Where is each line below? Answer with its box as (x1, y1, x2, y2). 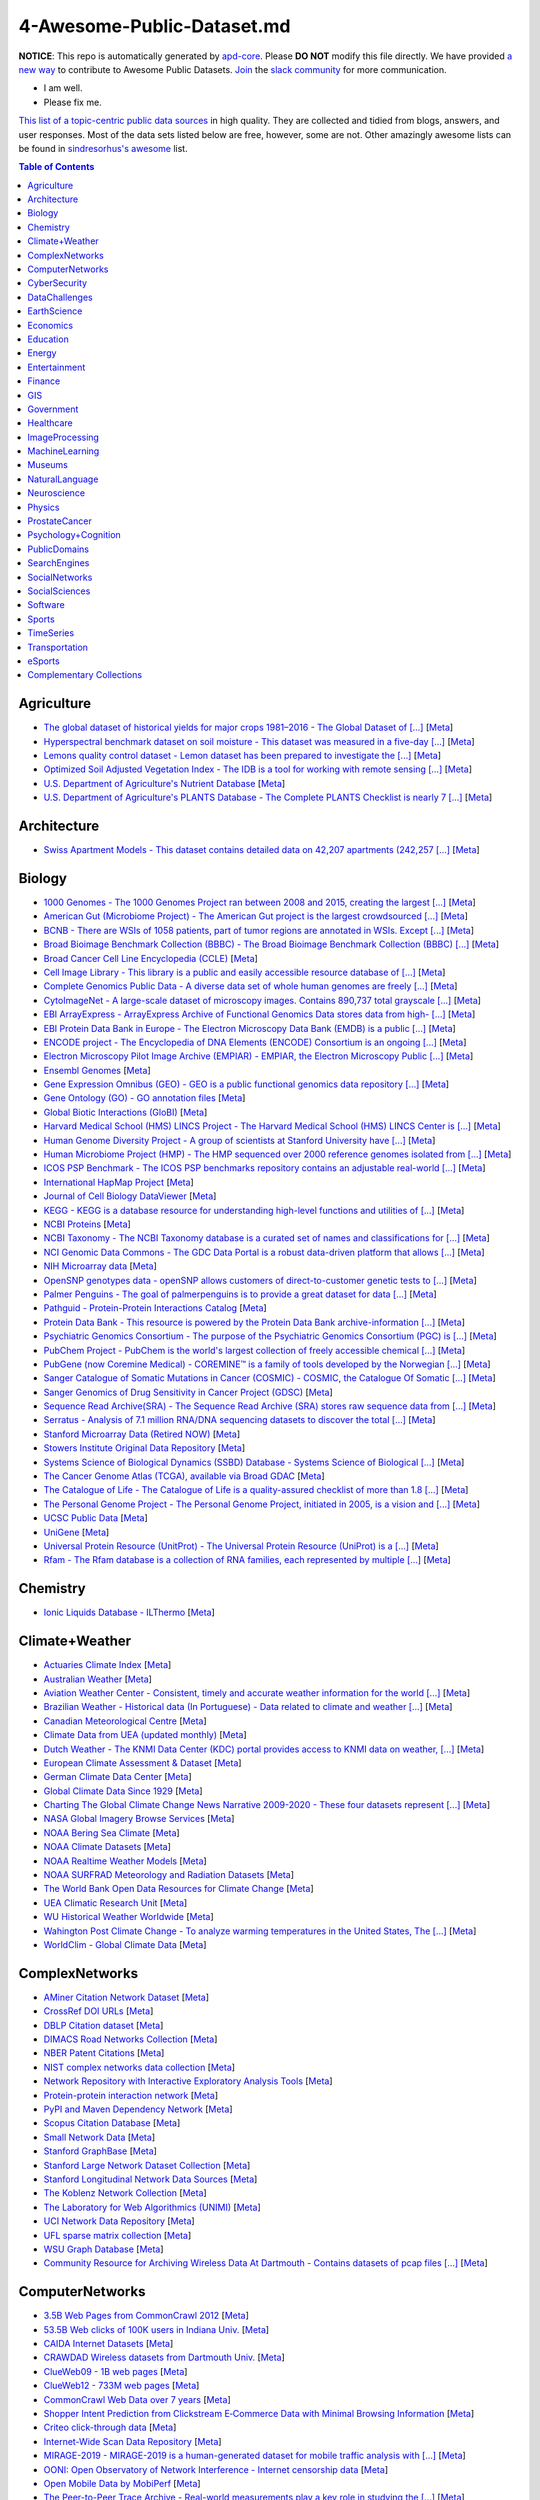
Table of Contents (18, 161, 95, 173)
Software (27, 599, 65, 611)
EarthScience (27, 305, 83, 317)
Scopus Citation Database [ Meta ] (43, 2117, 181, 2129)
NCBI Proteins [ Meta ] (43, 1218, 132, 1230)
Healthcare (27, 417, 74, 429)
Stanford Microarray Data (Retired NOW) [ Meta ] (43, 1428, 240, 1440)
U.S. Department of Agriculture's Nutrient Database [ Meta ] (43, 777, 286, 789)
